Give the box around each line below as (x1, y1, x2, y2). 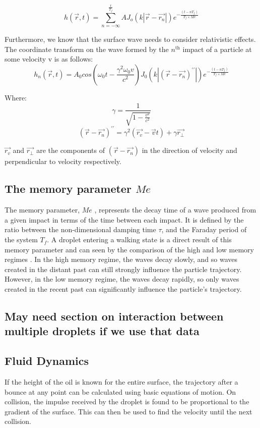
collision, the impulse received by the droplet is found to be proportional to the (5, 396, 249, 407)
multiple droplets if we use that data (5, 323, 200, 339)
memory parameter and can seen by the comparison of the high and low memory (5, 244, 254, 254)
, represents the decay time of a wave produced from (94, 204, 256, 215)
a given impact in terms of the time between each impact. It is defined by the (5, 214, 244, 225)
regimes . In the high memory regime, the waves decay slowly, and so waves (5, 254, 238, 264)
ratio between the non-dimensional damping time (5, 224, 156, 235)
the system (5, 234, 38, 245)
